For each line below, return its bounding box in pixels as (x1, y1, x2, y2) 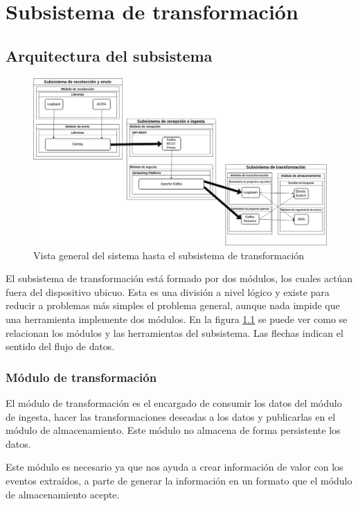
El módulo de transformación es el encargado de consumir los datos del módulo (6, 395, 342, 410)
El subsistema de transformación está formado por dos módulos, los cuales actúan (6, 271, 353, 286)
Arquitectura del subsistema (6, 44, 213, 66)
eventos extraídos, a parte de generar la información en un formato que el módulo (6, 473, 352, 487)
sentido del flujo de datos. (6, 339, 115, 354)
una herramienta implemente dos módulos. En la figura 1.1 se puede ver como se (6, 311, 348, 326)
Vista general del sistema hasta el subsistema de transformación (33, 247, 305, 262)
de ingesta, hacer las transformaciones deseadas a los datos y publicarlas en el (6, 409, 336, 424)
